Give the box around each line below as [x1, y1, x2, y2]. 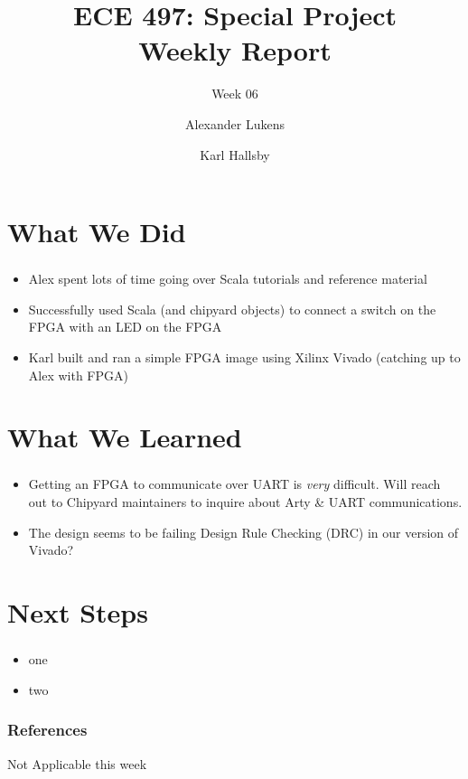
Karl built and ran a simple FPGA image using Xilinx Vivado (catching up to [28, 347, 461, 366]
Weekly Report [138, 32, 332, 69]
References [7, 718, 88, 741]
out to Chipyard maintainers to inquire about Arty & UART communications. [28, 493, 463, 512]
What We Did [7, 213, 186, 250]
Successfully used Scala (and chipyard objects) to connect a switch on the [28, 299, 436, 318]
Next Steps [7, 594, 148, 631]
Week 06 [211, 84, 258, 103]
